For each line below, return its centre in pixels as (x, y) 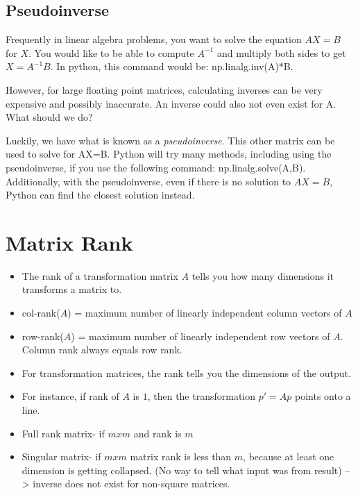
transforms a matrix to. (72, 289)
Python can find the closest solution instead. (100, 195)
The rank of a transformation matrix (100, 275)
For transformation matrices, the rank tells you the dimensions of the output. (186, 372)
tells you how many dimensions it (263, 275)
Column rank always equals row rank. (102, 350)
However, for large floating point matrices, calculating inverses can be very (164, 89)
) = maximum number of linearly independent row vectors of (201, 336)
